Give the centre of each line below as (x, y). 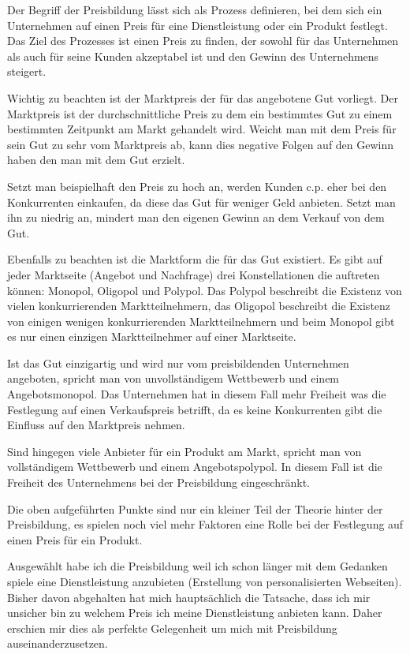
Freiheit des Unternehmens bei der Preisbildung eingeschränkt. (158, 482)
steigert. (27, 71)
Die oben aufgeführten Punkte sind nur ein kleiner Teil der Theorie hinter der (195, 508)
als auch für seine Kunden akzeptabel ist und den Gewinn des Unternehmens (193, 56)
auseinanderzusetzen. (58, 643)
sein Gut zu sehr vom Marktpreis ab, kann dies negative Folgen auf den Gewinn (201, 144)
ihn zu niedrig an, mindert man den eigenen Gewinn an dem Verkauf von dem (196, 217)
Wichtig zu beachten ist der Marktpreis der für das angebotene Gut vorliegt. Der (203, 97)
